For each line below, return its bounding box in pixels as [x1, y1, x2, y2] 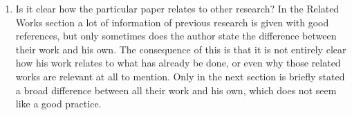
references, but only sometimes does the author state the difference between [15, 28, 337, 43]
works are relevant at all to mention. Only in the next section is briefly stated [15, 69, 345, 83]
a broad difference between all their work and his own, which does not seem [15, 82, 337, 97]
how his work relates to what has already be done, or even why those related [15, 55, 341, 70]
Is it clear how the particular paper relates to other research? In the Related [15, 1, 340, 15]
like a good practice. [15, 96, 102, 111]
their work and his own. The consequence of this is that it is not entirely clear [15, 42, 346, 56]
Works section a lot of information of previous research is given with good [15, 15, 329, 29]
